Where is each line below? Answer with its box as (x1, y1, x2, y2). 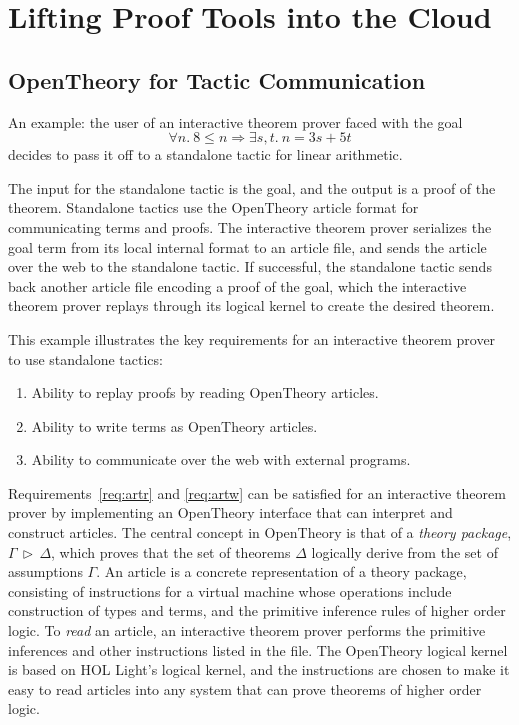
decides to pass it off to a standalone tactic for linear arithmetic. (8, 144, 403, 165)
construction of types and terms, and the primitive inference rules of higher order (8, 600, 506, 621)
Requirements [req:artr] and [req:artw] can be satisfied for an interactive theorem (8, 482, 506, 503)
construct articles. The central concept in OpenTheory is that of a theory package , (8, 522, 512, 543)
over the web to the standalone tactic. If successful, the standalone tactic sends (8, 256, 492, 277)
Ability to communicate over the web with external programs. (31, 449, 411, 470)
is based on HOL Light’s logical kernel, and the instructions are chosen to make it (8, 659, 510, 680)
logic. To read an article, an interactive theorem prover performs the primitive (8, 620, 486, 641)
